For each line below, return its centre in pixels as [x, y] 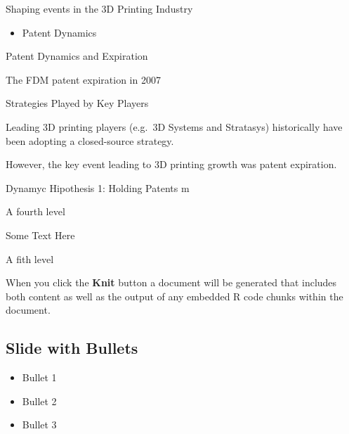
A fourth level [35, 211]
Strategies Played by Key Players [77, 103]
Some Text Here [40, 235]
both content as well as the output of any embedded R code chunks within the [174, 296]
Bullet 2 [39, 401]
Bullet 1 [39, 377]
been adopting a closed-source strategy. [90, 140]
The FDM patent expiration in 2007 [83, 79]
